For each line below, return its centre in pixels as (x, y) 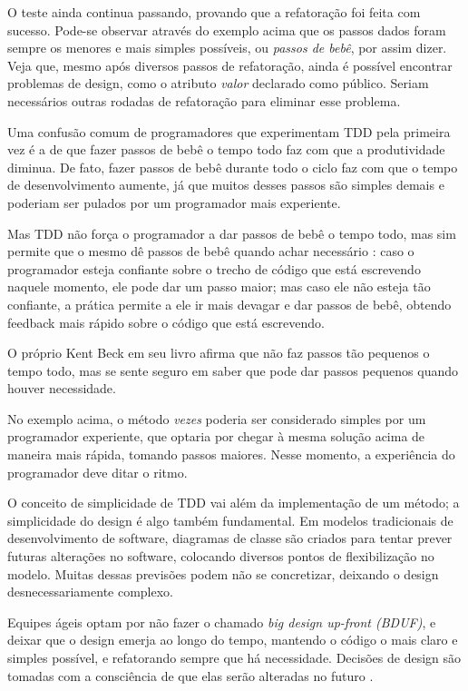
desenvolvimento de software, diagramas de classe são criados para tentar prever (230, 538)
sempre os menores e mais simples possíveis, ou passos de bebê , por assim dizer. (227, 48)
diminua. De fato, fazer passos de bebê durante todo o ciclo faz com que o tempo (233, 167)
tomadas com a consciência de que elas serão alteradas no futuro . (190, 675)
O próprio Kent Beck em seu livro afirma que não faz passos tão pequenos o (219, 353)
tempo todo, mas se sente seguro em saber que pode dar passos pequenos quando (233, 370)
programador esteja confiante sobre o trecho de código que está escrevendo (214, 268)
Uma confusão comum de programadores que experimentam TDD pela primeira (229, 131)
